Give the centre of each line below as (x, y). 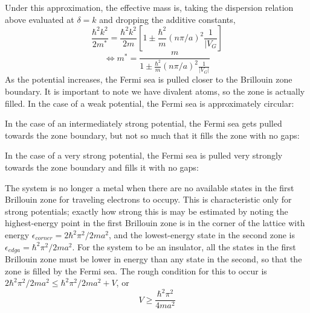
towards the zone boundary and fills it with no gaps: (102, 167)
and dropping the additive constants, (167, 19)
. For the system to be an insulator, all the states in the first (184, 246)
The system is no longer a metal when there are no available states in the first (150, 187)
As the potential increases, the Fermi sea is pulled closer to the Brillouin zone (149, 79)
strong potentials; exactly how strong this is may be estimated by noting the (147, 211)
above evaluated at (40, 19)
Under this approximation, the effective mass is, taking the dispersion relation (149, 7)
